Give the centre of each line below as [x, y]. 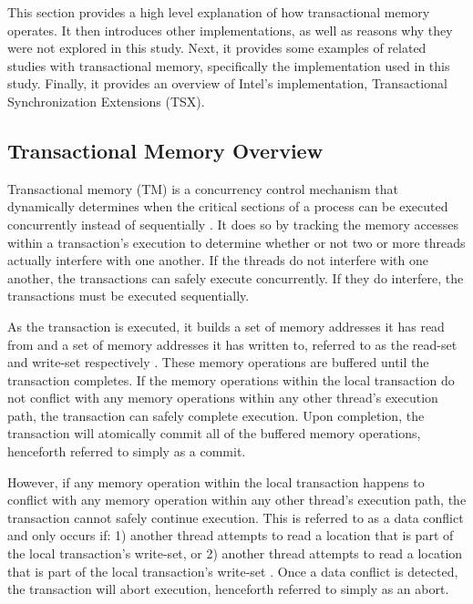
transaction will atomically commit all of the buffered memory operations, [214, 433]
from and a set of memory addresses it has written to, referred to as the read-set [232, 344]
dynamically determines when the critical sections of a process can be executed [228, 206]
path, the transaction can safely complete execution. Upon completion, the [216, 415]
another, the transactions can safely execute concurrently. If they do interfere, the [236, 277]
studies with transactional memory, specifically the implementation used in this [229, 65]
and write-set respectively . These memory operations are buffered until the [218, 362]
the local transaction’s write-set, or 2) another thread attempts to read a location [235, 553]
